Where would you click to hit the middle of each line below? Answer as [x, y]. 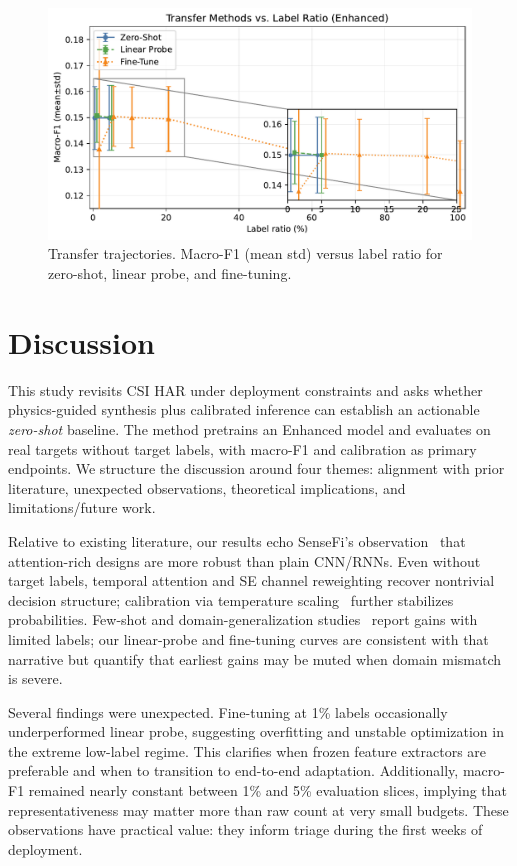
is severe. [35, 678]
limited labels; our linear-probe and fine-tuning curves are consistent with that [248, 638]
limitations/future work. [82, 507]
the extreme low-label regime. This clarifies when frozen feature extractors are [247, 750]
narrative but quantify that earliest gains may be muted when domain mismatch [255, 658]
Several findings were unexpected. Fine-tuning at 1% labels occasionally [228, 711]
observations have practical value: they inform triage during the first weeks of [245, 829]
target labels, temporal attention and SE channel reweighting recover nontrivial [251, 580]
